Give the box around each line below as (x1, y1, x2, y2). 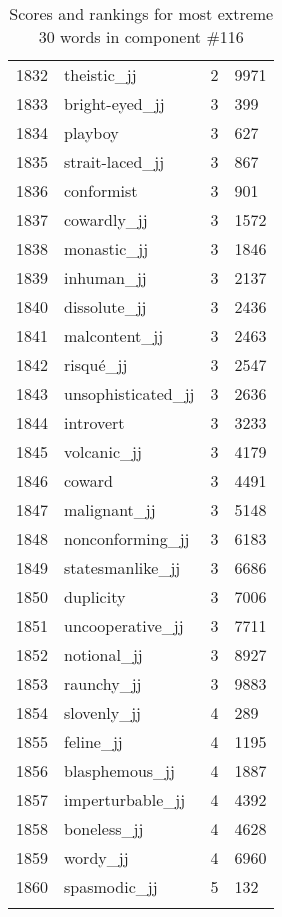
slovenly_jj (64, 701, 142, 724)
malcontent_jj (64, 324, 164, 347)
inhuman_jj (64, 266, 147, 289)
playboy (64, 121, 119, 144)
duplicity (64, 585, 126, 608)
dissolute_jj (64, 295, 147, 318)
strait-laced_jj (64, 150, 165, 173)
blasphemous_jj (64, 759, 175, 782)
